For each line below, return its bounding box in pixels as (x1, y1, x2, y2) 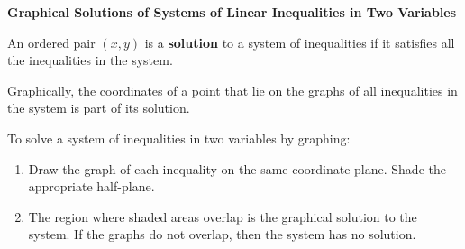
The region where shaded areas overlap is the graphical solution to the (28, 207, 417, 226)
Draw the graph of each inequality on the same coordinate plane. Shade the (28, 159, 446, 178)
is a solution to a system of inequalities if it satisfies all (144, 32, 455, 51)
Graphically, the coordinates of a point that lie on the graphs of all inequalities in (7, 80, 458, 99)
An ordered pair (7, 32, 96, 51)
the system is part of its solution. (7, 98, 190, 117)
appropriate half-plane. (28, 177, 155, 196)
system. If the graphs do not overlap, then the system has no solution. (28, 225, 416, 244)
